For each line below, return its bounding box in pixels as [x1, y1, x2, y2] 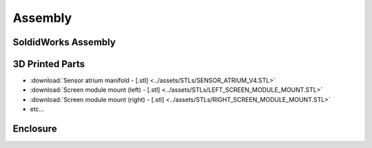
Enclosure [12, 123, 58, 135]
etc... [30, 105, 45, 113]
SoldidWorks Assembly [12, 36, 116, 48]
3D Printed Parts [12, 58, 85, 70]
